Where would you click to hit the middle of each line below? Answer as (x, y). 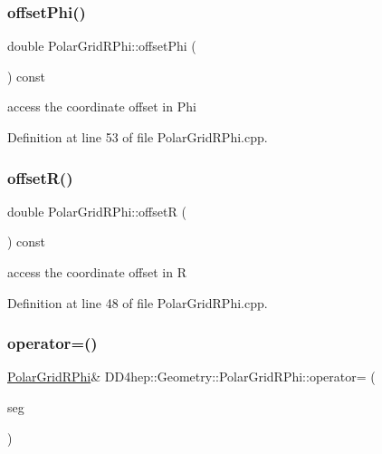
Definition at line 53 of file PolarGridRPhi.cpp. (138, 137)
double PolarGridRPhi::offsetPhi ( (102, 46)
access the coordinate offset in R (97, 272)
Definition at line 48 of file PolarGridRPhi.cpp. (138, 302)
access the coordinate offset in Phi (102, 106)
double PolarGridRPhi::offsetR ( (97, 211)
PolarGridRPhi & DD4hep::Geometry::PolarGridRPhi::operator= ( (191, 377)
